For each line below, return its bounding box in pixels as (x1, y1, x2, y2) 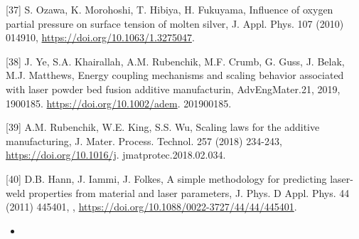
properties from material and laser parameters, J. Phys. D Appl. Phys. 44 (28, 185, 350, 200)
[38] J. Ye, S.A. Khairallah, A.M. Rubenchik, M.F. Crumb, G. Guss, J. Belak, (6, 53, 345, 68)
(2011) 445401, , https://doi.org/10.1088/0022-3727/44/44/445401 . (6, 199, 297, 214)
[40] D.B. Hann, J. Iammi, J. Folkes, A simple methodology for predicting (6, 171, 327, 186)
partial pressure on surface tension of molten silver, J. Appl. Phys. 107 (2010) (6, 16, 344, 31)
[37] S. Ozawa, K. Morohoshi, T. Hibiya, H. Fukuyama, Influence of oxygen (6, 2, 333, 16)
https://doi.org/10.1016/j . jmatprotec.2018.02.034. (6, 147, 226, 162)
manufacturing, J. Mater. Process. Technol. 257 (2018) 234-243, (6, 133, 282, 148)
